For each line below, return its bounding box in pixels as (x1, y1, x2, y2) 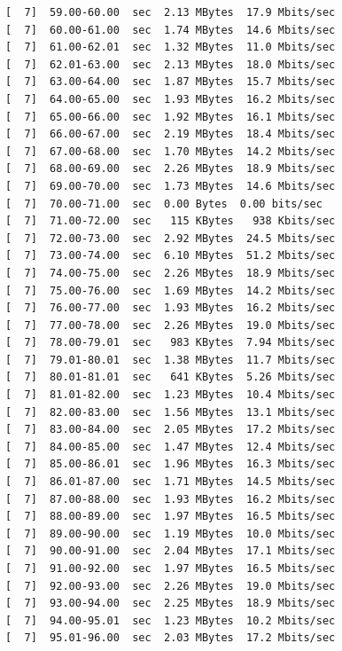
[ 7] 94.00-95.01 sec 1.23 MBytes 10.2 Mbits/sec (5, 614, 336, 627)
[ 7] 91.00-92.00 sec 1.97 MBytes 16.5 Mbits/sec (5, 562, 336, 575)
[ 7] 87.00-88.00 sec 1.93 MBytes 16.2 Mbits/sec (5, 492, 336, 506)
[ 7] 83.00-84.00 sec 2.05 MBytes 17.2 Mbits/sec (5, 423, 336, 436)
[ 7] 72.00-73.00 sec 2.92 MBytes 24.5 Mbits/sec (5, 231, 336, 245)
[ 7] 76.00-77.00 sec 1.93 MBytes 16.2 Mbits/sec (5, 302, 336, 315)
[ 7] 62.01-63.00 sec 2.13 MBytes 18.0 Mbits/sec (5, 58, 336, 71)
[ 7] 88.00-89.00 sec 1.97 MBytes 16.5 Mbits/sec (5, 510, 336, 523)
